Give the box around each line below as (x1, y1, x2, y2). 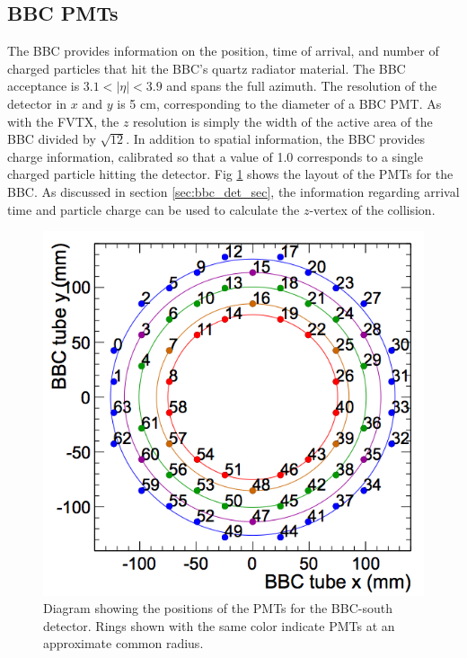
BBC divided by (7, 129, 96, 148)
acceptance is (7, 76, 80, 95)
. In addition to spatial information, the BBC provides (126, 129, 425, 148)
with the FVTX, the (7, 111, 119, 130)
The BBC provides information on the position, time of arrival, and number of (7, 41, 439, 60)
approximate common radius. (43, 634, 204, 653)
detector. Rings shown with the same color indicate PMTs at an (43, 616, 395, 635)
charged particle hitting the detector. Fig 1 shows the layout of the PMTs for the (7, 164, 454, 183)
